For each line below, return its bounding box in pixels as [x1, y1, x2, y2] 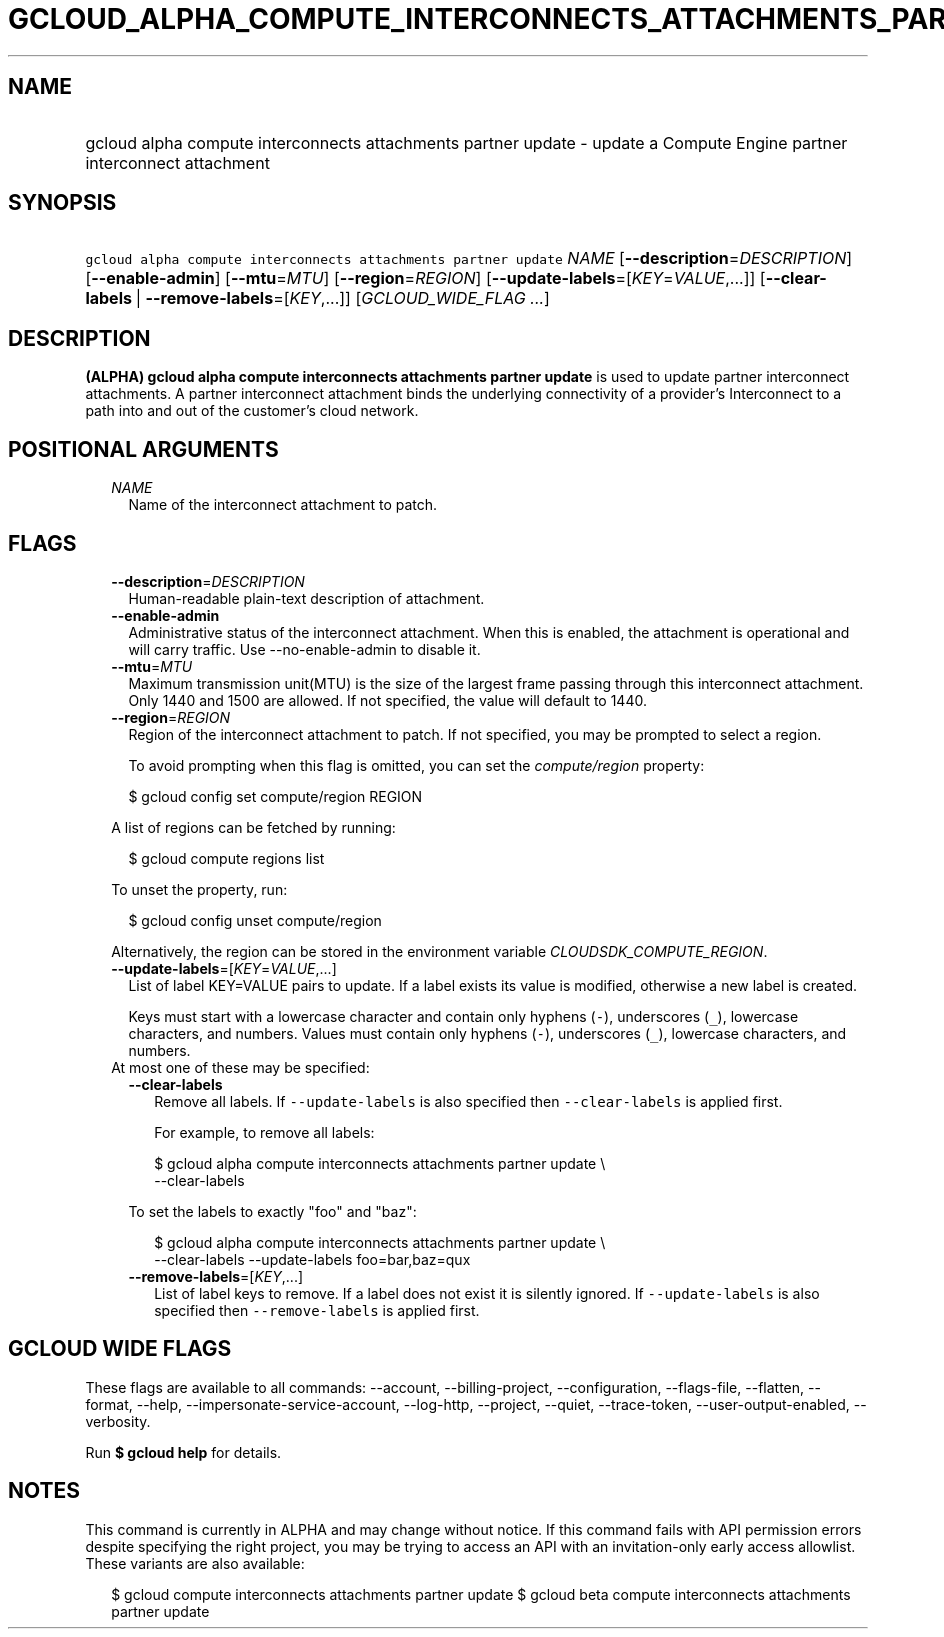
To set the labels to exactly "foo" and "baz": [128, 1202, 417, 1220]
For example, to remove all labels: [154, 1123, 375, 1141]
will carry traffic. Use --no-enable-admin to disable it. [128, 640, 481, 658]
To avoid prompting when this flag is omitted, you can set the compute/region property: [128, 756, 705, 774]
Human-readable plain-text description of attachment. [128, 589, 485, 607]
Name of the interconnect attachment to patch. [128, 496, 438, 514]
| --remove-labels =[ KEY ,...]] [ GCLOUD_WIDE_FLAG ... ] [135, 288, 550, 309]
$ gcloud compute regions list [128, 849, 325, 867]
